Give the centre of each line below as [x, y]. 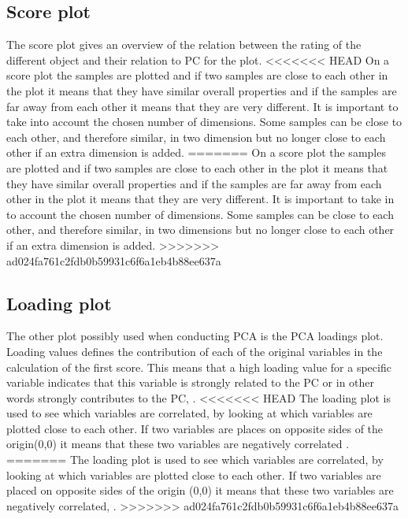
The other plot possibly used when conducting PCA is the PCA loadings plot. [195, 336]
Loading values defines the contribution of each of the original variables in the [195, 351]
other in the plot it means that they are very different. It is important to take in [200, 199]
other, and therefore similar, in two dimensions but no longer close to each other [200, 230]
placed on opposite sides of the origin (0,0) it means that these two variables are [200, 490]
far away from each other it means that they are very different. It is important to [202, 106]
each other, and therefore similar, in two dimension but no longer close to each [196, 137]
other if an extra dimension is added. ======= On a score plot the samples [196, 152]
